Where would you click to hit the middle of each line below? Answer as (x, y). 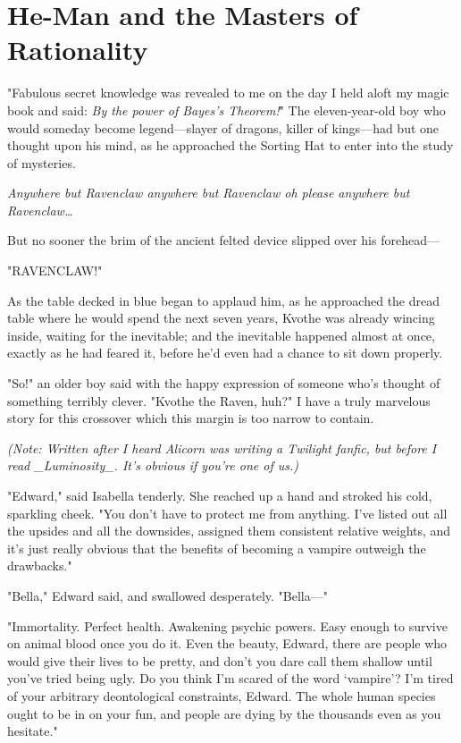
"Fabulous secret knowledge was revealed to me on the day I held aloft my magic (228, 93)
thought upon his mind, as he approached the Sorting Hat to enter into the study (230, 145)
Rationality (78, 50)
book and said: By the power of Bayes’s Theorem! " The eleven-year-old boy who (226, 110)
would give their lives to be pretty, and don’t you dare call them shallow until (220, 660)
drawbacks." (40, 566)
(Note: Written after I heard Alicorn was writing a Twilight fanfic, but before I (222, 447)
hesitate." (33, 731)
